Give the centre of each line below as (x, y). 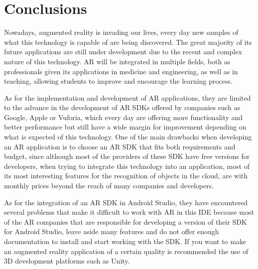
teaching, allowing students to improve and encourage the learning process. (118, 81)
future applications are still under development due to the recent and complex (123, 52)
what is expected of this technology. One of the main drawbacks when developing (128, 137)
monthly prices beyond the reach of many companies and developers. (109, 186)
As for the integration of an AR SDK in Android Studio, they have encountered (126, 202)
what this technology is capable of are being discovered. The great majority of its (128, 42)
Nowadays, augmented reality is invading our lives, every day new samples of (121, 32)
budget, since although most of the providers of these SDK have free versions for (127, 156)
